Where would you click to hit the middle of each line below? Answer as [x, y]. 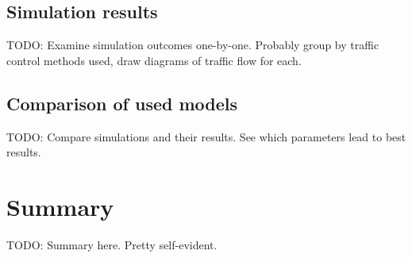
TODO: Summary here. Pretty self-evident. [112, 244]
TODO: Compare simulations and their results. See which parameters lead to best [206, 136]
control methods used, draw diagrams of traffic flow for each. [154, 60]
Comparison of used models [122, 103]
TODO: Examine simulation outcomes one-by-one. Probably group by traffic [193, 45]
